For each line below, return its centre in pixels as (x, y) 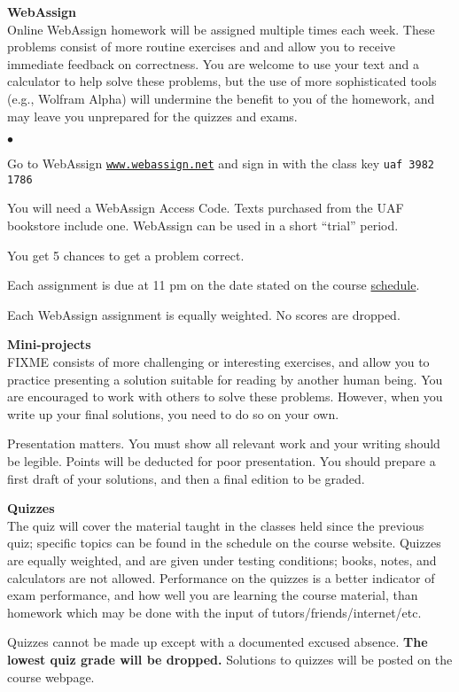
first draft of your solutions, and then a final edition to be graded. (186, 478)
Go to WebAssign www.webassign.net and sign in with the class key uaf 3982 (221, 163)
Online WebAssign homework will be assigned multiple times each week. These (221, 29)
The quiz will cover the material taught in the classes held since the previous (216, 525)
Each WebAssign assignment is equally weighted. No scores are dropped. (204, 314)
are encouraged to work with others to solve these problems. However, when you (225, 397)
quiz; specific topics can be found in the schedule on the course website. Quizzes (224, 543)
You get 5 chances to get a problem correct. (126, 255)
